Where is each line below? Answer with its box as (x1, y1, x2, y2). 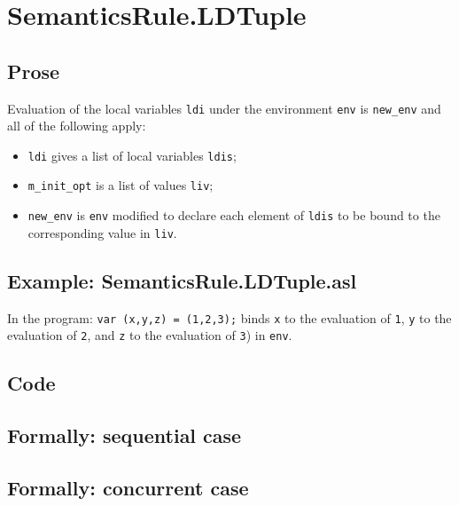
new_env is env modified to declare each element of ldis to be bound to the (27, 206, 440, 225)
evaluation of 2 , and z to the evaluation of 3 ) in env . (7, 326, 292, 344)
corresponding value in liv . (27, 223, 177, 241)
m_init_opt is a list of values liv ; (27, 176, 214, 194)
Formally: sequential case (7, 422, 242, 449)
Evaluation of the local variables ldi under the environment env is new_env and (7, 99, 441, 117)
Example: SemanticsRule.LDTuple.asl (7, 266, 357, 294)
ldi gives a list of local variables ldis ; (27, 146, 237, 164)
